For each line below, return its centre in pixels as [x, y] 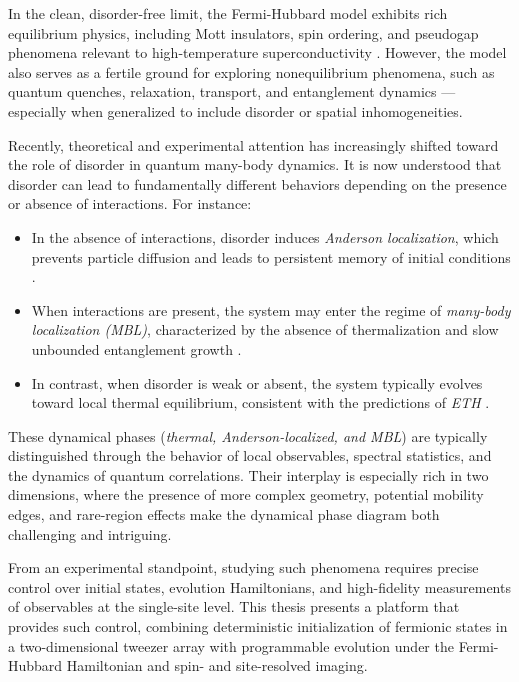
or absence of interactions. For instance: [130, 203]
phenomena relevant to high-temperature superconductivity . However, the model [257, 52]
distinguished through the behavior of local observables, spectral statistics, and [250, 455]
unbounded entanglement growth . [136, 348]
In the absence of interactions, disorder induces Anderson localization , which [265, 236]
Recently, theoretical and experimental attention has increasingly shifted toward [253, 144]
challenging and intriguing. [90, 533]
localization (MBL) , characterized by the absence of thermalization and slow [265, 329]
